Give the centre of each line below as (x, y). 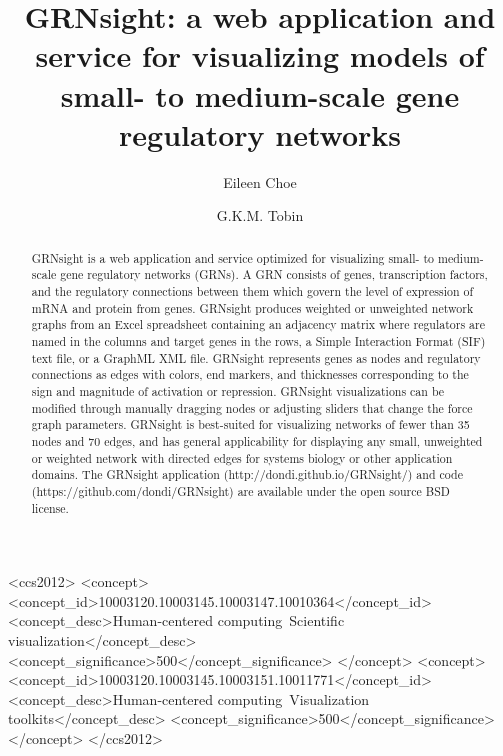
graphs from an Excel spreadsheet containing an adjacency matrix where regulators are (258, 324)
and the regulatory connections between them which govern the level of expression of (252, 290)
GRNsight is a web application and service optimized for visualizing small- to (233, 257)
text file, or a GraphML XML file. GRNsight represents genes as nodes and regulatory (256, 357)
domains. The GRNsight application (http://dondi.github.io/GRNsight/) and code (247, 474)
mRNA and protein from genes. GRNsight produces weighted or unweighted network (252, 307)
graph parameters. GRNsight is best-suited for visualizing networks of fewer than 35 (250, 424)
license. (50, 507)
